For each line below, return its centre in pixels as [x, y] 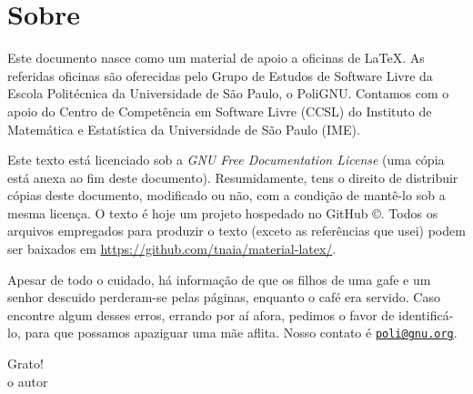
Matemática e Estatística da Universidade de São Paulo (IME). [184, 129]
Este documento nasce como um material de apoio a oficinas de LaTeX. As [216, 58]
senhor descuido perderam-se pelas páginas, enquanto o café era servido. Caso [224, 297]
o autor [28, 381]
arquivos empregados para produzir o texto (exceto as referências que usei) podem [236, 231]
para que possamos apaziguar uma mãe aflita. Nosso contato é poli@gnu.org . [241, 333]
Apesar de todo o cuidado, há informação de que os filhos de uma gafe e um [219, 279]
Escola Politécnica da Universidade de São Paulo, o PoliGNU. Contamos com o [228, 93]
